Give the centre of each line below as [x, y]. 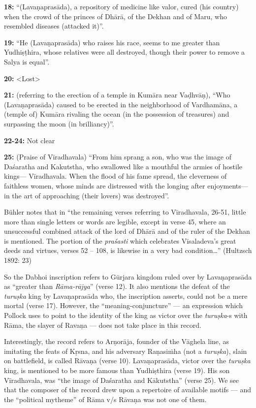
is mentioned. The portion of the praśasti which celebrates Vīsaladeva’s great [120, 240]
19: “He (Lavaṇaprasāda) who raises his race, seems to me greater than [112, 42]
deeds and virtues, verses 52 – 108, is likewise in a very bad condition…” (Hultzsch [128, 250]
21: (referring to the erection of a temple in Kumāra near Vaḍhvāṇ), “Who [117, 95]
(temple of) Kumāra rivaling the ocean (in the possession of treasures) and [117, 114]
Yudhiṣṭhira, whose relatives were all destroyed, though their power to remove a [125, 52]
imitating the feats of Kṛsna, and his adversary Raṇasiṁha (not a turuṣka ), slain [126, 351]
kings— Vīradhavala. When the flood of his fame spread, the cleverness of [115, 176]
